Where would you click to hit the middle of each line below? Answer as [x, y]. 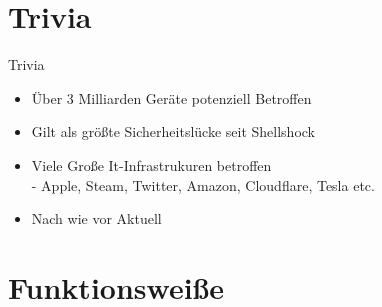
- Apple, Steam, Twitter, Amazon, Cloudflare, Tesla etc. [203, 184]
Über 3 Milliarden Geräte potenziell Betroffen [171, 97]
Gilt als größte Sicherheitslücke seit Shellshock [173, 131]
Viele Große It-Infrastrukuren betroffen [151, 164]
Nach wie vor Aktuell [96, 218]
